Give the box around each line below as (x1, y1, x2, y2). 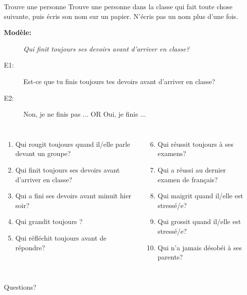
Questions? (4, 281, 36, 292)
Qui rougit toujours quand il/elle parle (15, 139, 130, 149)
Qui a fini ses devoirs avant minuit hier (15, 191, 132, 201)
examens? (158, 148, 186, 158)
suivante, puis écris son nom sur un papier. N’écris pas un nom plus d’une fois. (4, 11, 238, 21)
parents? (158, 252, 183, 262)
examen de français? (158, 174, 218, 184)
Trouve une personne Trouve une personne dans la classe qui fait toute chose (4, 1, 233, 11)
